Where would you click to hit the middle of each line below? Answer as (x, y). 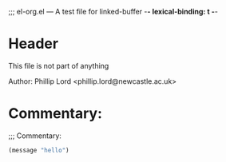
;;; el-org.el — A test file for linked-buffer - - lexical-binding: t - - (113, 12)
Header (33, 44)
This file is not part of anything (59, 65)
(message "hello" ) (39, 150)
